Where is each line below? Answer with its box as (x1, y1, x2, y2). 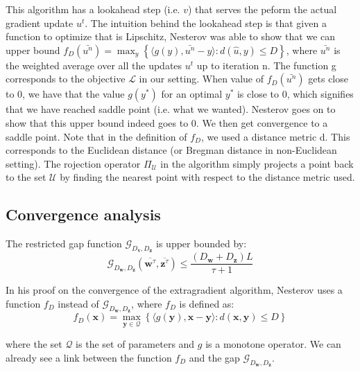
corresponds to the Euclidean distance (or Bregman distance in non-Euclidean (6, 143, 337, 157)
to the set (6, 170, 46, 184)
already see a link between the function (6, 351, 172, 365)
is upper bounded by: (156, 236, 247, 251)
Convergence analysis (6, 204, 161, 225)
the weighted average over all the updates (6, 57, 182, 72)
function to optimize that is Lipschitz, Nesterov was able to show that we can (6, 29, 336, 44)
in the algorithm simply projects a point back (160, 156, 354, 170)
